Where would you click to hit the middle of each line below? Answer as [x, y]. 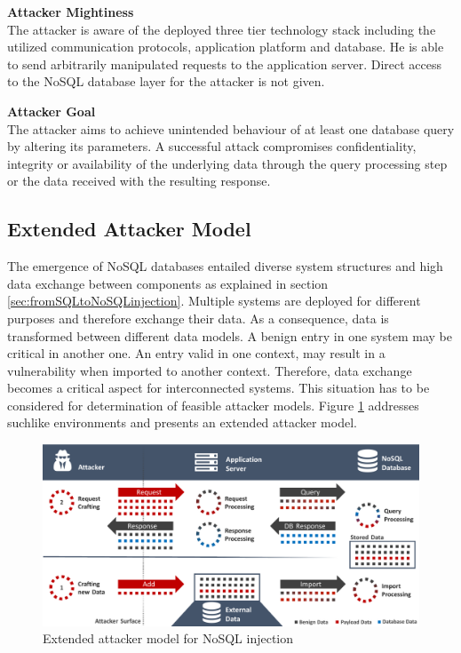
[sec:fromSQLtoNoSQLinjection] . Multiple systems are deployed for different [214, 301]
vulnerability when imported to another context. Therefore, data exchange [210, 370]
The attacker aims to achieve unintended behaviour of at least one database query [231, 128]
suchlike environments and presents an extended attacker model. [182, 422]
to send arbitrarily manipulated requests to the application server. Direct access [224, 64]
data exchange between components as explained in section [168, 283]
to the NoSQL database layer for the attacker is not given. [166, 81]
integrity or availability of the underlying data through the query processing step [227, 163]
